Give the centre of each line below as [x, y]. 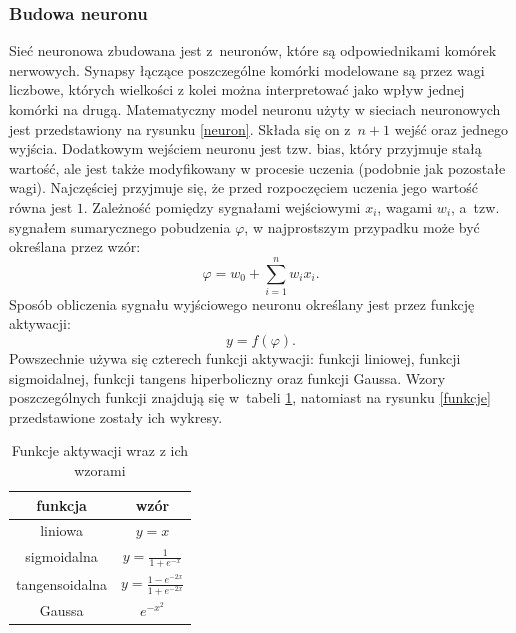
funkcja [61, 504]
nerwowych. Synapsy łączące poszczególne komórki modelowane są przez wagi [247, 69]
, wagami [405, 206]
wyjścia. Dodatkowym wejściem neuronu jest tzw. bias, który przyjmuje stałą [245, 148]
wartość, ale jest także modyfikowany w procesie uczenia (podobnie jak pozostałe [257, 167]
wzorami [100, 470]
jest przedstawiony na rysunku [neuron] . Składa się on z [180, 128]
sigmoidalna [61, 556]
